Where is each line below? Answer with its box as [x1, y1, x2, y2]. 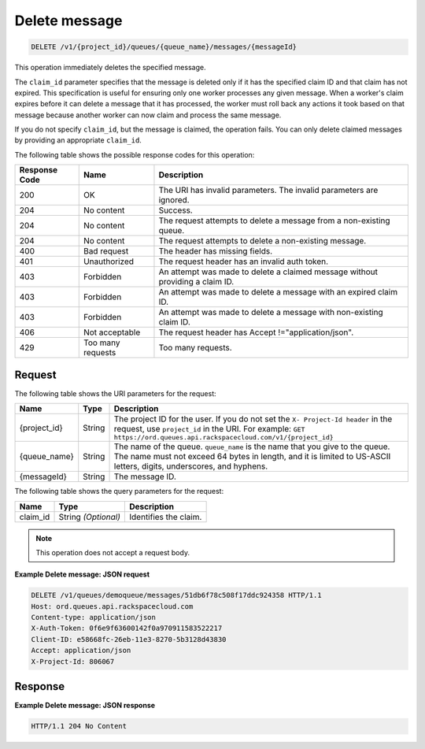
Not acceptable [83, 327, 141, 338]
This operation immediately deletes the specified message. [14, 63, 206, 72]
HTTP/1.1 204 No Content [31, 721, 128, 731]
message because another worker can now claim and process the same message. [14, 110, 282, 120]
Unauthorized [83, 256, 134, 267]
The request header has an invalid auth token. [158, 256, 329, 267]
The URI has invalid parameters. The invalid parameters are [158, 185, 379, 196]
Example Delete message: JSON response [14, 701, 156, 710]
